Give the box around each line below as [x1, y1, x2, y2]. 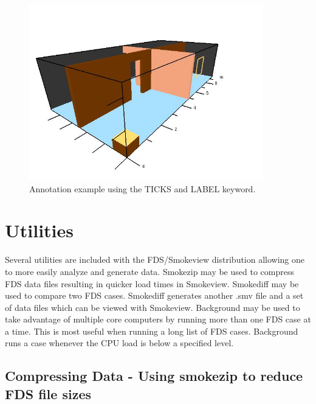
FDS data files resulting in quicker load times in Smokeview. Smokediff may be [5, 277, 299, 290]
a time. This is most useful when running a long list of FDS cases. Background [5, 324, 298, 337]
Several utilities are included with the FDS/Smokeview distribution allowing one [5, 253, 305, 266]
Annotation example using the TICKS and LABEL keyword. [29, 182, 256, 195]
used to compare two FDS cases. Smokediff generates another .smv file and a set [5, 289, 304, 302]
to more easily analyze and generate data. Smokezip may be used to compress [5, 265, 294, 277]
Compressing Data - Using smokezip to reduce [5, 366, 303, 385]
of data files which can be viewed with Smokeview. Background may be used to [5, 301, 300, 313]
